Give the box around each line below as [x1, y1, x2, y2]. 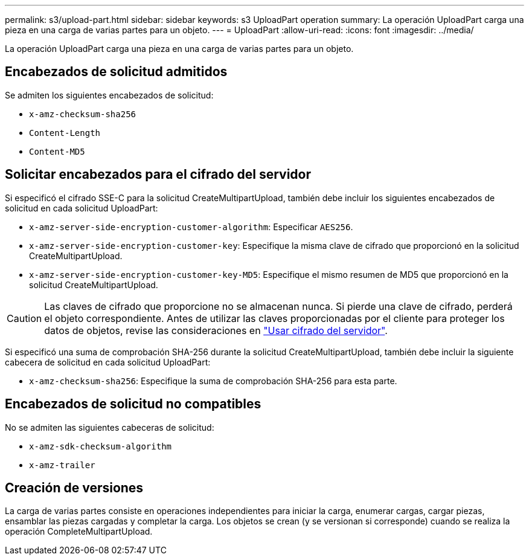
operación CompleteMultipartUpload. [5, 526, 153, 537]
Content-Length [29, 127, 101, 138]
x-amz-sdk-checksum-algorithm [29, 441, 172, 451]
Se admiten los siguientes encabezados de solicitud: [5, 89, 214, 100]
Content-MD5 [29, 146, 85, 156]
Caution [7, 312, 42, 324]
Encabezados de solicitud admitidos [5, 64, 228, 80]
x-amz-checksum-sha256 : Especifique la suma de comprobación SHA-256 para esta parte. [29, 375, 397, 386]
